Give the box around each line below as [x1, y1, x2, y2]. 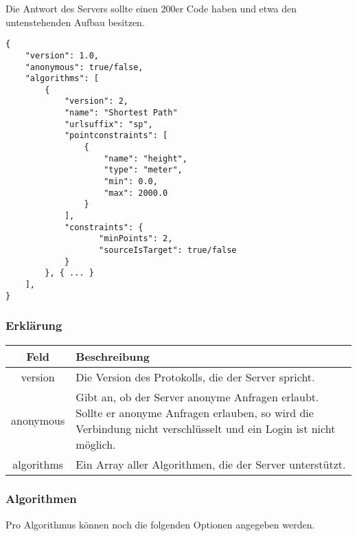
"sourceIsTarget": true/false [99, 245, 237, 255]
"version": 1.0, [25, 50, 100, 60]
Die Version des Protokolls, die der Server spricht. [76, 368, 315, 385]
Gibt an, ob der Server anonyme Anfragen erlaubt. [76, 388, 319, 405]
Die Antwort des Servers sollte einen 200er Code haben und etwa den [5, 1, 297, 15]
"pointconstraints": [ [64, 131, 168, 141]
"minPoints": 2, [99, 234, 173, 244]
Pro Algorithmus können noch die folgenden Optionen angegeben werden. [5, 517, 315, 531]
